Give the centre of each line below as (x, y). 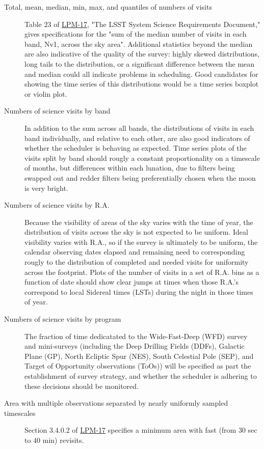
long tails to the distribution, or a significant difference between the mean (140, 63)
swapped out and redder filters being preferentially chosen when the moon (140, 177)
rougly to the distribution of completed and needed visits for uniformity (137, 262)
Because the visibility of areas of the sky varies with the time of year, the (139, 222)
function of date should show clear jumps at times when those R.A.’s (131, 282)
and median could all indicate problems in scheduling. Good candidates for (141, 74)
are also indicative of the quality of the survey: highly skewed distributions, (142, 54)
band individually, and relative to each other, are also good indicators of (137, 138)
